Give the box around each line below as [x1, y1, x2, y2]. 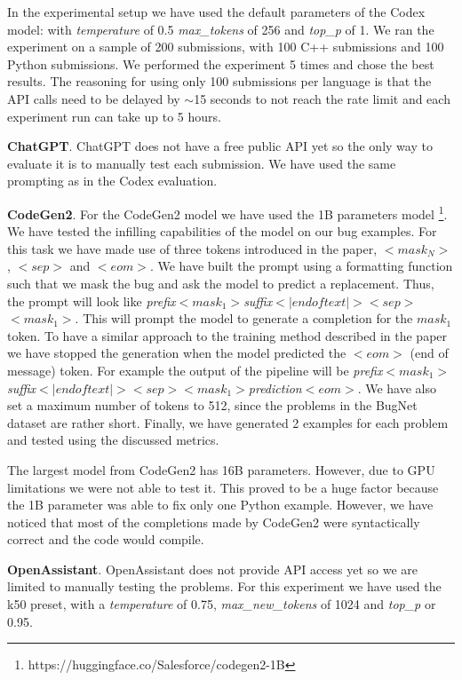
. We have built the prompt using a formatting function [149, 257, 453, 275]
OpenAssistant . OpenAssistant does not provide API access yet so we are [7, 559, 418, 578]
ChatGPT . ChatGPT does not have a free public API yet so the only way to [7, 137, 433, 155]
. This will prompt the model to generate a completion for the [75, 309, 413, 328]
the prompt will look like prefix [7, 291, 176, 310]
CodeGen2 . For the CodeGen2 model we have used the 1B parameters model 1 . [7, 202, 448, 223]
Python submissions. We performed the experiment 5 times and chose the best [7, 54, 434, 73]
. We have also [357, 378, 437, 397]
